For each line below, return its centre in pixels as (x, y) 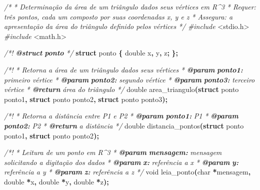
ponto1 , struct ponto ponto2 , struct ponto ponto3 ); (86, 99)
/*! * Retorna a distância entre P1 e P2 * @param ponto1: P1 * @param (121, 116)
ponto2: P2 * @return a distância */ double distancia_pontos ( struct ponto (124, 125)
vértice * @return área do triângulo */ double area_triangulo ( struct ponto (121, 89)
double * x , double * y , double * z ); (56, 181)
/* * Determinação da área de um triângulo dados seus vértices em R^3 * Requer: (130, 6)
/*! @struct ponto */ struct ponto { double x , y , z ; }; (91, 53)
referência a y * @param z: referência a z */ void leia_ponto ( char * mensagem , (127, 172)
